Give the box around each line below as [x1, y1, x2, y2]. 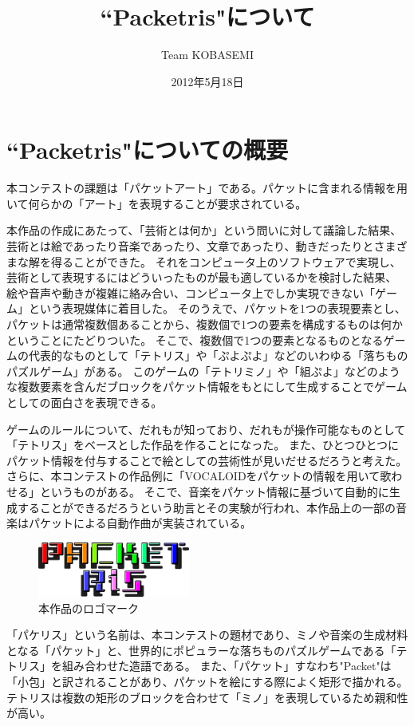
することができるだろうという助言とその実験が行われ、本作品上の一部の [17, 499, 396, 515]
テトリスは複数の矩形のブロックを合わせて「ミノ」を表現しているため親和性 [6, 689, 408, 705]
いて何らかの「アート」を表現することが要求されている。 [6, 195, 307, 211]
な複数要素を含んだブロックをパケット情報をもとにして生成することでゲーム [6, 378, 408, 395]
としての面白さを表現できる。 [6, 393, 163, 410]
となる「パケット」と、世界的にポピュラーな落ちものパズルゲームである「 [6, 641, 396, 658]
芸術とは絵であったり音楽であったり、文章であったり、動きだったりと [6, 238, 374, 254]
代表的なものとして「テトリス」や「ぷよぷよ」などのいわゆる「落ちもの [28, 347, 408, 364]
